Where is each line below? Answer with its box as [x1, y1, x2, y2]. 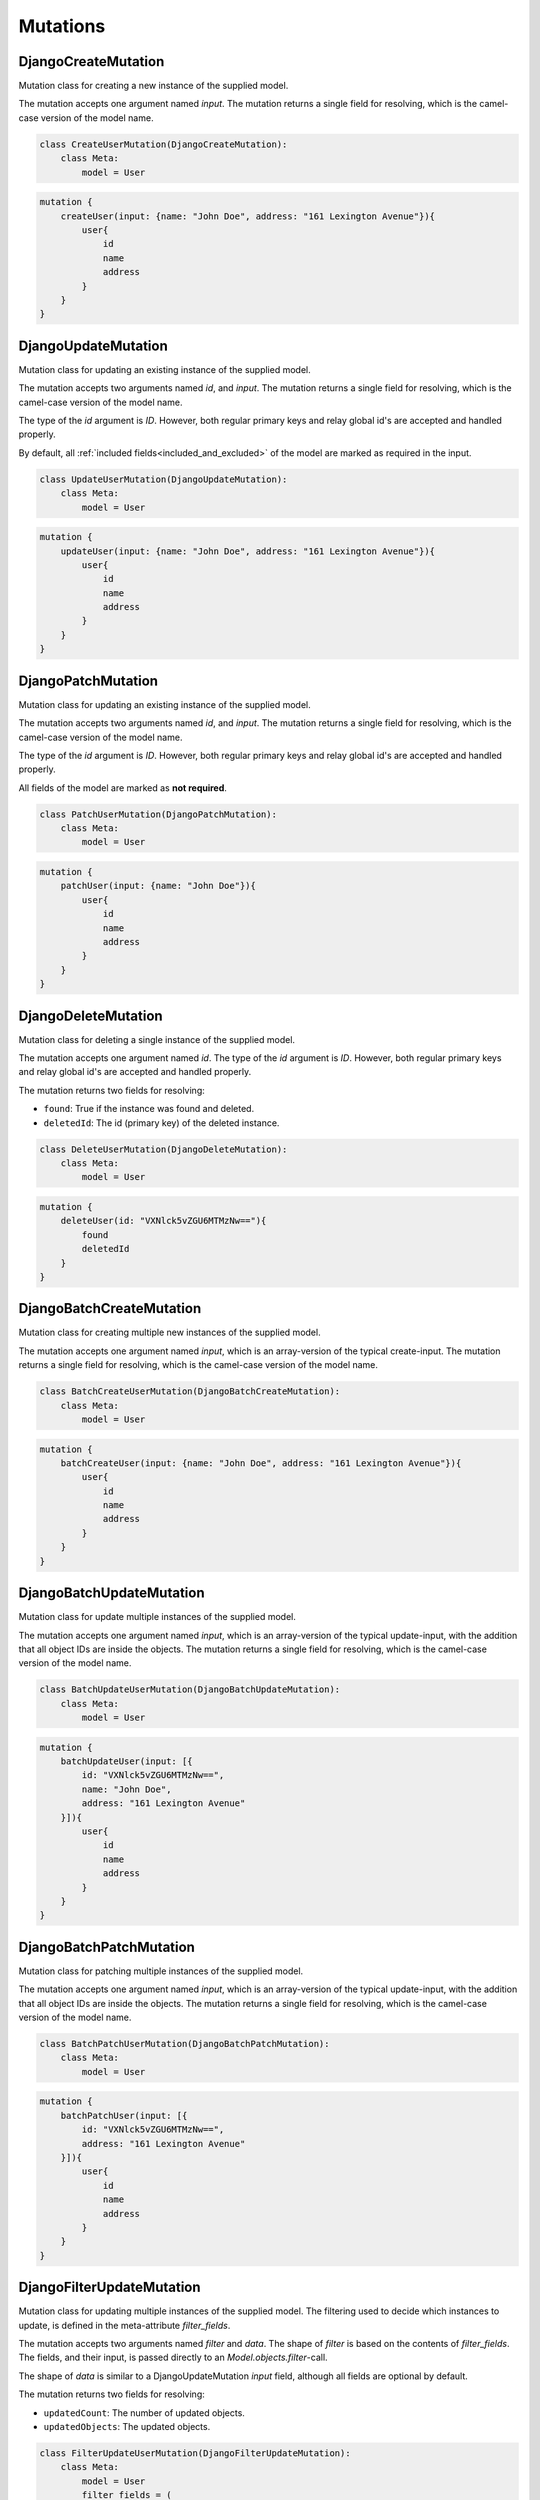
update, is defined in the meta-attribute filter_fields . [18, 2319, 231, 2331]
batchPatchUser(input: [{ [60, 2110, 188, 2121]
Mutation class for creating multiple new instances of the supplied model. [18, 1326, 321, 1339]
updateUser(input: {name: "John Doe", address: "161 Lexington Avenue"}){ [60, 545, 435, 557]
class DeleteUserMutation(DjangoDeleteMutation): [39, 1143, 288, 1155]
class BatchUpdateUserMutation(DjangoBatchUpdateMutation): [39, 1684, 341, 1695]
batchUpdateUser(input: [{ [60, 1756, 194, 1767]
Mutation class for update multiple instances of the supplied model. [18, 1611, 297, 1623]
